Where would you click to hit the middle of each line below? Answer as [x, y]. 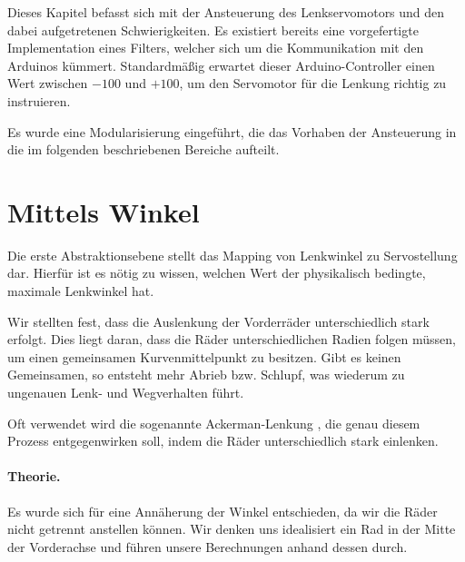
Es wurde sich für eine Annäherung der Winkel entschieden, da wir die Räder [223, 511]
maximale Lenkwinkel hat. [81, 291]
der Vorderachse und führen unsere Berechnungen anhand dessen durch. [208, 546]
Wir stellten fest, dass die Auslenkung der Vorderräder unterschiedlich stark [218, 321]
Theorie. [34, 476]
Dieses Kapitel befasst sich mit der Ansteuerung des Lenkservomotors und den [226, 12]
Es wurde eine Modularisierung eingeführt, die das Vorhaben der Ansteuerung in [232, 131]
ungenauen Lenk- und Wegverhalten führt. [126, 393]
